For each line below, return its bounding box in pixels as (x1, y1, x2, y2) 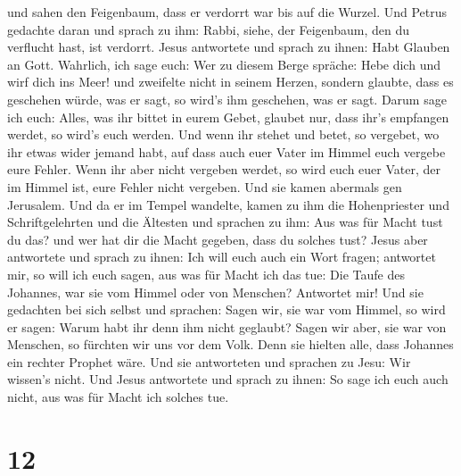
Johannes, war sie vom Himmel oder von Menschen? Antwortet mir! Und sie (7, 282, 424, 301)
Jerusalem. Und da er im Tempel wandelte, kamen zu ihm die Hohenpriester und (7, 195, 449, 213)
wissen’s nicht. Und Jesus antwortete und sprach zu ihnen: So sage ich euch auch (7, 370, 449, 388)
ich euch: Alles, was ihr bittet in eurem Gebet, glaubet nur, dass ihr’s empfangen (7, 107, 449, 126)
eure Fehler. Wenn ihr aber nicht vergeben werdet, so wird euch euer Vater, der (7, 160, 440, 179)
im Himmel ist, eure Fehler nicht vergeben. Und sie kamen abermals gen (7, 177, 402, 196)
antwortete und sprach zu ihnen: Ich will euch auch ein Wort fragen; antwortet (7, 247, 436, 266)
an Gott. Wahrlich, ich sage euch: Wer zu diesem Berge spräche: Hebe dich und (7, 54, 440, 73)
